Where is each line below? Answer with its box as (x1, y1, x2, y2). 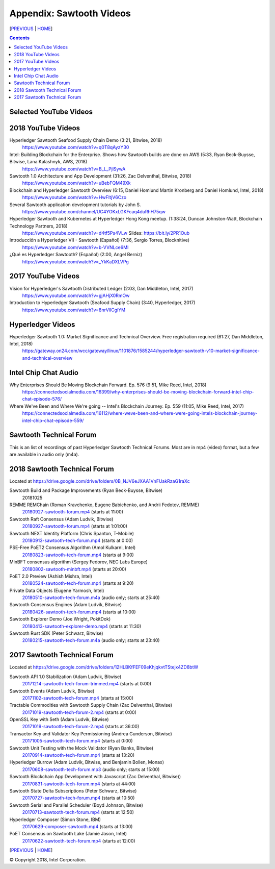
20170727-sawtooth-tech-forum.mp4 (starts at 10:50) (22, 795, 135, 801)
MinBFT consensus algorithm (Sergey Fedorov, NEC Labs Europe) (9, 559, 148, 565)
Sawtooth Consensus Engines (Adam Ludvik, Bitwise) (9, 602, 122, 608)
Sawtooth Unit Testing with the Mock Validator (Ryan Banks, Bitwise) (9, 745, 154, 751)
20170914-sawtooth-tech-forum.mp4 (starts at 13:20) (22, 752, 135, 758)
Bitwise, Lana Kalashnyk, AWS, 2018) (9, 159, 88, 165)
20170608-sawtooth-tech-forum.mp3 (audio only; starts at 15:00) (22, 766, 160, 773)
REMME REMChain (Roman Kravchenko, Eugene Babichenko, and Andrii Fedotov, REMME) (9, 502, 200, 508)
